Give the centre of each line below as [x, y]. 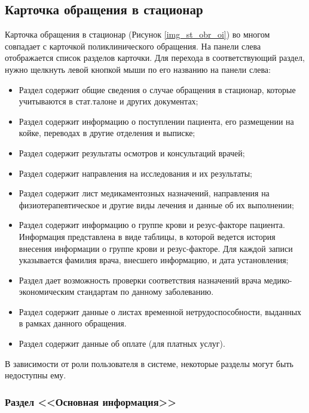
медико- [278, 280]
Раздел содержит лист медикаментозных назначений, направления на [144, 193]
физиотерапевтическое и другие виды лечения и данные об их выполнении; [156, 204]
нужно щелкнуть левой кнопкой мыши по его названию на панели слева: [138, 69]
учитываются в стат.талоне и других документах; [108, 101]
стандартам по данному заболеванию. [146, 292]
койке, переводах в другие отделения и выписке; [107, 133]
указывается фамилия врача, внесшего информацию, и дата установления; [154, 260]
